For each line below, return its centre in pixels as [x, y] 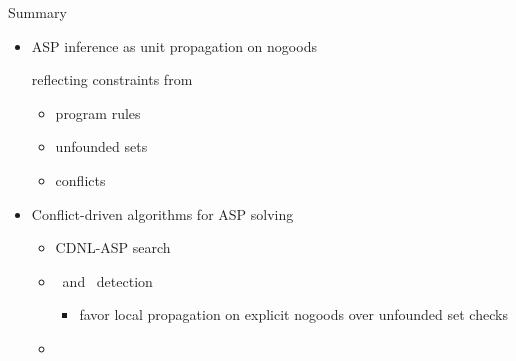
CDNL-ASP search [113, 247]
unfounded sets [101, 146]
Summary [37, 12]
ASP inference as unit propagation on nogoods [174, 45]
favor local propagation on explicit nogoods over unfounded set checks [293, 314]
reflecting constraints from [112, 79]
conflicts [80, 179]
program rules [98, 112]
